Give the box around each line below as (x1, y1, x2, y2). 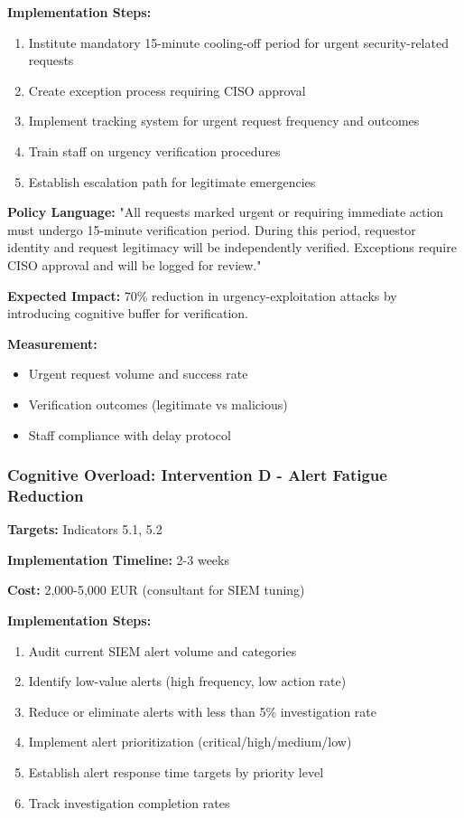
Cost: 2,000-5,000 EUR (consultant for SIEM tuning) (7, 580, 305, 599)
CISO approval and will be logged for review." (7, 255, 262, 274)
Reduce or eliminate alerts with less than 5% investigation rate (28, 701, 376, 720)
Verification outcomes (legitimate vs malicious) (28, 394, 288, 413)
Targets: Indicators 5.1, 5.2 (7, 520, 162, 539)
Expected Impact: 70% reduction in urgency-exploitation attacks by (7, 286, 397, 305)
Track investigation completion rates (28, 793, 230, 812)
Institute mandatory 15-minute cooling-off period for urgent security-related (28, 33, 449, 52)
